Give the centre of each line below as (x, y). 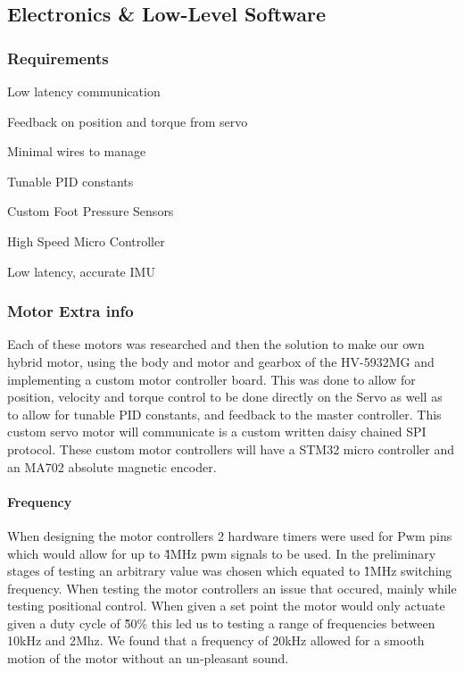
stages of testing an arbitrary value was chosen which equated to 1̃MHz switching (230, 571)
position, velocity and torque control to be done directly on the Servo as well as (225, 397)
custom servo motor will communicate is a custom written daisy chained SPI (217, 432)
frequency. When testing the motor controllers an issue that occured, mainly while (232, 588)
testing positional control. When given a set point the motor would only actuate (226, 606)
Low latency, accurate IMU (81, 271)
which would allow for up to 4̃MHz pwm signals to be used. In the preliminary (222, 553)
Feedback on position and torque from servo (128, 121)
